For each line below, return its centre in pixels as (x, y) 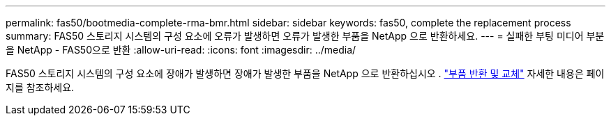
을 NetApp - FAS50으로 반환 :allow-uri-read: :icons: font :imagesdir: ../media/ (181, 50)
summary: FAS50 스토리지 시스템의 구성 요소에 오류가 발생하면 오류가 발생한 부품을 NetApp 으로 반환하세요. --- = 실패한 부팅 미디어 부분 (305, 36)
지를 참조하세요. (40, 87)
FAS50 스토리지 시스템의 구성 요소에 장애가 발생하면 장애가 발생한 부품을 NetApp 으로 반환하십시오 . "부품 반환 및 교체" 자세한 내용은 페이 (305, 73)
